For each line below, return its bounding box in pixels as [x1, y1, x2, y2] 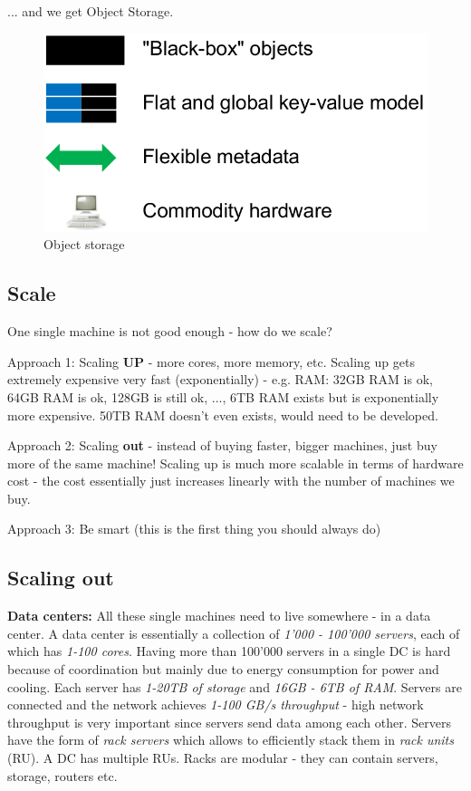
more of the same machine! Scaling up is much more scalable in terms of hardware [7, 453, 464, 472]
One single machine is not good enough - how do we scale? [7, 322, 332, 341]
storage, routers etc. [7, 766, 118, 785]
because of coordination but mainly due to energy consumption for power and [7, 660, 439, 679]
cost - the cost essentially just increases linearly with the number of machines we [7, 471, 455, 490]
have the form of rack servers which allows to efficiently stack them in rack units [7, 730, 454, 749]
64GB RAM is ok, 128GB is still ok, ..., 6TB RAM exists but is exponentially [7, 387, 439, 406]
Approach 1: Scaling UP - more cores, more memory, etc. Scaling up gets [7, 352, 415, 371]
